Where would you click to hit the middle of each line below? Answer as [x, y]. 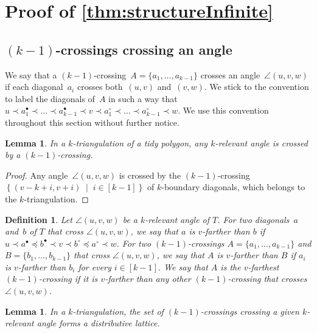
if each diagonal [34, 87]
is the [231, 266]
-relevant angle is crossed [261, 142]
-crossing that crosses [267, 279]
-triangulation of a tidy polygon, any [140, 142]
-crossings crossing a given [250, 311]
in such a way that [143, 98]
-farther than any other [148, 279]
